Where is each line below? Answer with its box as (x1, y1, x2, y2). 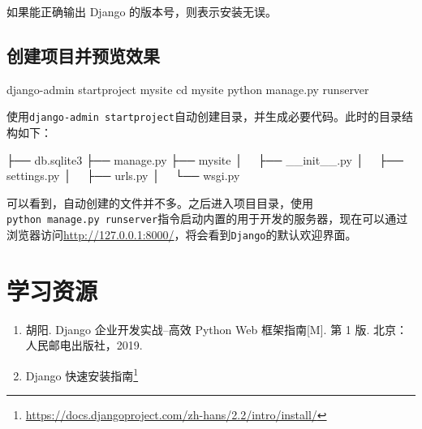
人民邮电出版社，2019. (25, 337, 143, 354)
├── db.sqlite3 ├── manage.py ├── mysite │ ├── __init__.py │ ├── (6, 151, 403, 168)
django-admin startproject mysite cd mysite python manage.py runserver (6, 80, 369, 97)
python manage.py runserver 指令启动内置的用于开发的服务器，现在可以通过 (6, 210, 408, 227)
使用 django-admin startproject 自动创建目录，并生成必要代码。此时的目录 (6, 108, 402, 125)
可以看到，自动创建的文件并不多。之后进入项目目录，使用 (6, 194, 313, 211)
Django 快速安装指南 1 (25, 365, 139, 384)
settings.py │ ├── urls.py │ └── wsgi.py (6, 167, 240, 184)
